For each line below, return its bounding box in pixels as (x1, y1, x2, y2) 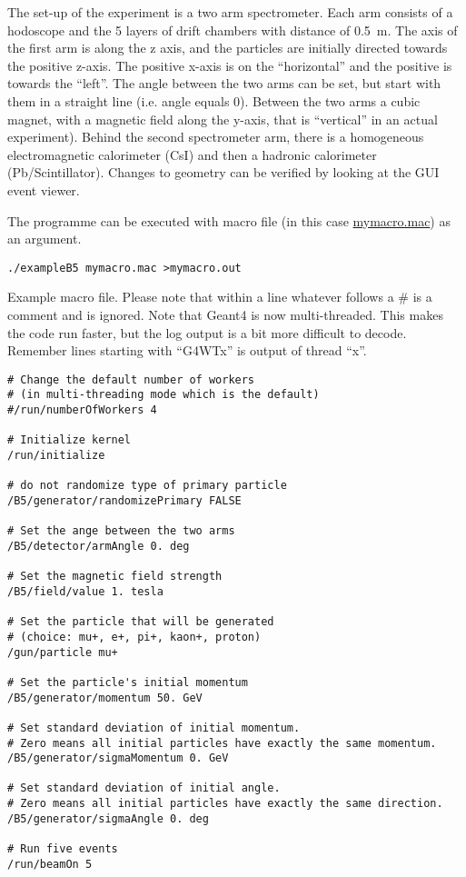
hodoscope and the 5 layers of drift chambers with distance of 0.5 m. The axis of (7, 20, 458, 39)
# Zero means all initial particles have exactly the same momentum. (7, 736, 437, 750)
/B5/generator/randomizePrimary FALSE (7, 494, 242, 507)
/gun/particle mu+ (7, 645, 118, 659)
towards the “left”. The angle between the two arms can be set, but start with (7, 74, 441, 93)
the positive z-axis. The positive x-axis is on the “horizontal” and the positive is (7, 55, 452, 75)
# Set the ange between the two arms (7, 524, 235, 538)
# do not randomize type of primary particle (7, 479, 287, 493)
